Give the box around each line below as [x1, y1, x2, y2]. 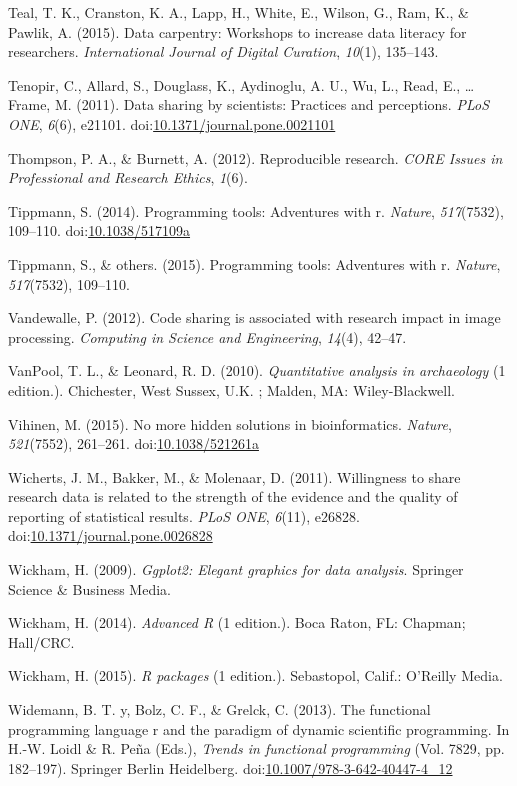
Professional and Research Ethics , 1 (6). [8, 167, 248, 188]
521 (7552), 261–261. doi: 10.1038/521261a [8, 433, 259, 454]
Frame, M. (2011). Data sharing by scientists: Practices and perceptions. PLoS [8, 94, 489, 115]
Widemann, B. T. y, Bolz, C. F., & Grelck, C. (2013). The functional [8, 699, 431, 720]
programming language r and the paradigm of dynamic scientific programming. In [8, 718, 510, 739]
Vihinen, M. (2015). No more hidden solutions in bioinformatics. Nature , [8, 413, 452, 434]
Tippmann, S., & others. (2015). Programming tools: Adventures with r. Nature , [8, 253, 501, 274]
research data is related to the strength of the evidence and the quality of [8, 486, 458, 507]
